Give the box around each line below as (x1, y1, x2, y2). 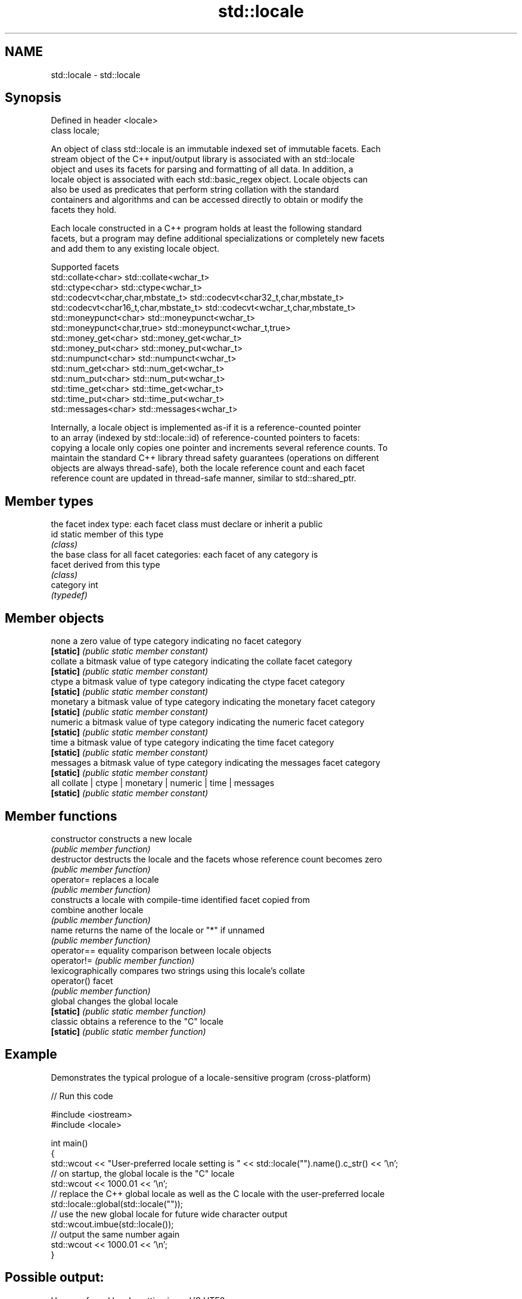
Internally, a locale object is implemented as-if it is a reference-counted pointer (51, 422, 361, 433)
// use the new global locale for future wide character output (51, 1208, 288, 1219)
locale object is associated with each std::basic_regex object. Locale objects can (51, 174, 368, 185)
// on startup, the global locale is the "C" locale (51, 1168, 235, 1179)
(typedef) (51, 590, 88, 601)
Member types (5, 493, 94, 509)
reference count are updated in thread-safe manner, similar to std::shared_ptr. (51, 473, 356, 484)
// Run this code (51, 1090, 113, 1101)
